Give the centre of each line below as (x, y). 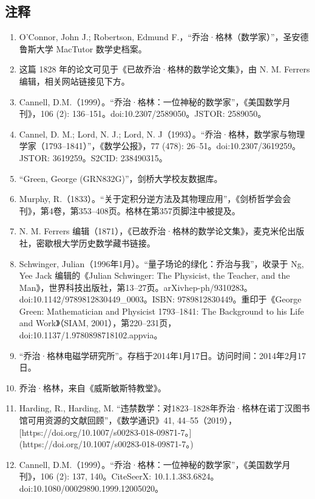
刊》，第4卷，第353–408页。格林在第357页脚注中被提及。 (130, 210)
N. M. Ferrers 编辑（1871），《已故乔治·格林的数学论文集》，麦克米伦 (153, 231)
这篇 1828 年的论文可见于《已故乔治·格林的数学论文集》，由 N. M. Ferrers (164, 69)
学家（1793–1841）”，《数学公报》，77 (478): (101, 146)
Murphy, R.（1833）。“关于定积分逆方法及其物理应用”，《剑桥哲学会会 (155, 199)
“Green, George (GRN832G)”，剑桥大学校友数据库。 (121, 178)
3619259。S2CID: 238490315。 (110, 157)
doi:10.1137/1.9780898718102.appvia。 (91, 335)
